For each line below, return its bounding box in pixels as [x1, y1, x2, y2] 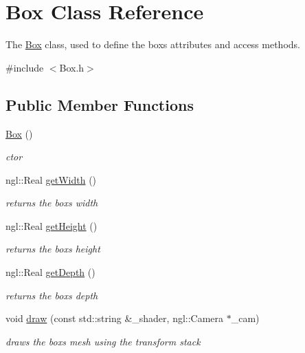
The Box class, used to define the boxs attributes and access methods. [5, 37, 300, 52]
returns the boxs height [5, 242, 100, 256]
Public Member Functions [5, 94, 194, 115]
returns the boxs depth [5, 288, 98, 302]
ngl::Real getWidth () [5, 172, 97, 186]
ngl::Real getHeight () [5, 218, 98, 233]
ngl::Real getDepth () [5, 265, 95, 279]
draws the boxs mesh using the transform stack [5, 334, 201, 348]
